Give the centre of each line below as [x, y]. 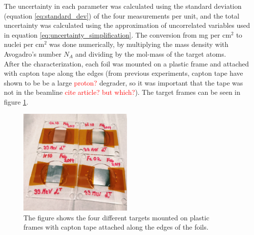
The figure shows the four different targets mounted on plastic [116, 217]
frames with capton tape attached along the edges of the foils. [116, 227]
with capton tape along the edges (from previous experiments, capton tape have [124, 73]
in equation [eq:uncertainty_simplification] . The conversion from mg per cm [118, 34]
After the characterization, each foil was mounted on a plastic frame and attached [127, 63]
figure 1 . [16, 101]
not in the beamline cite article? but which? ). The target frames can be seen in [122, 92]
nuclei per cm [24, 44]
